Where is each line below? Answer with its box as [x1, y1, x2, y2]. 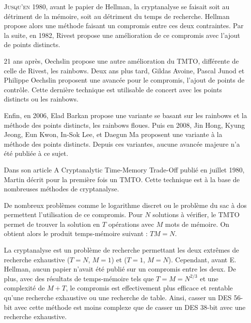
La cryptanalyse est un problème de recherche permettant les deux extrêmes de [4, 245, 239, 255]
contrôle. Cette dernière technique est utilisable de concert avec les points [4, 84, 222, 94]
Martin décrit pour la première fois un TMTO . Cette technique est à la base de [4, 174, 240, 184]
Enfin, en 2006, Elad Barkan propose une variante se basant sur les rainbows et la [4, 110, 247, 120]
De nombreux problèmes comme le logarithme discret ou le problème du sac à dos [4, 200, 247, 210]
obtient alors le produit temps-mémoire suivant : [4, 228, 148, 238]
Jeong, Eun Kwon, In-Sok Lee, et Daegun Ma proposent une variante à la [4, 129, 222, 139]
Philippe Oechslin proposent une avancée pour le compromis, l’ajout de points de [4, 75, 245, 85]
